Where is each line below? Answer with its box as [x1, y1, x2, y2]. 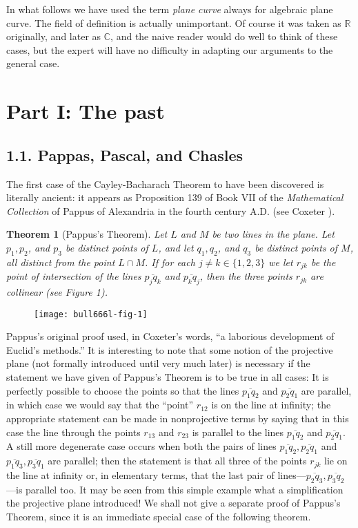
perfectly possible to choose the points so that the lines [6, 383, 239, 397]
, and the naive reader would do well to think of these [110, 29, 338, 44]
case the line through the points [6, 424, 141, 439]
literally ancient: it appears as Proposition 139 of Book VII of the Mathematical [6, 190, 344, 205]
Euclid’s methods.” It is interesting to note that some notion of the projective [6, 342, 333, 357]
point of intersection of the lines [6, 269, 141, 283]
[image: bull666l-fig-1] [34, 309, 148, 319]
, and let [158, 240, 194, 254]
